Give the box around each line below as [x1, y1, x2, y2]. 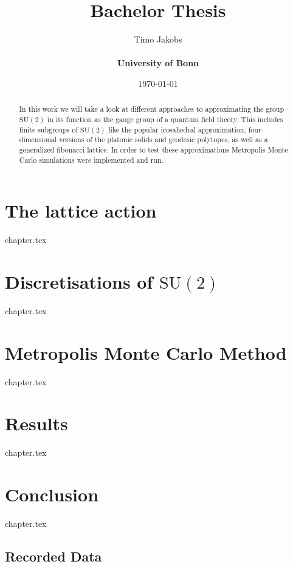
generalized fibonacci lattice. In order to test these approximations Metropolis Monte [19, 144, 288, 154]
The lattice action [5, 198, 157, 223]
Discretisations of [5, 269, 153, 294]
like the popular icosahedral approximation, [108, 124, 246, 134]
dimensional [19, 134, 57, 145]
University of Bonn [117, 57, 199, 69]
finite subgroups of [19, 124, 78, 134]
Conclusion [5, 482, 99, 507]
